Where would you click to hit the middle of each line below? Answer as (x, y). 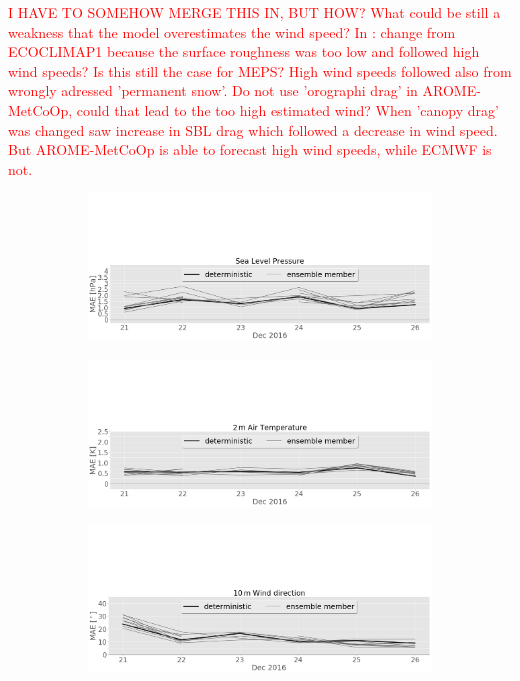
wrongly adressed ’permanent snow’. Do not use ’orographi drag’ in (213, 90)
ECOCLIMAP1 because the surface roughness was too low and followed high (244, 51)
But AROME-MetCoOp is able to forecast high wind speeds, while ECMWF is (250, 149)
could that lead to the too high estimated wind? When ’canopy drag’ (287, 109)
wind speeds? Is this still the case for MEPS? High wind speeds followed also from (260, 70)
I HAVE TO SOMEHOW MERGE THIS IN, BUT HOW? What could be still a (254, 12)
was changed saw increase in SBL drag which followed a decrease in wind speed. (253, 129)
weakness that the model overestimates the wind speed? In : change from (232, 31)
